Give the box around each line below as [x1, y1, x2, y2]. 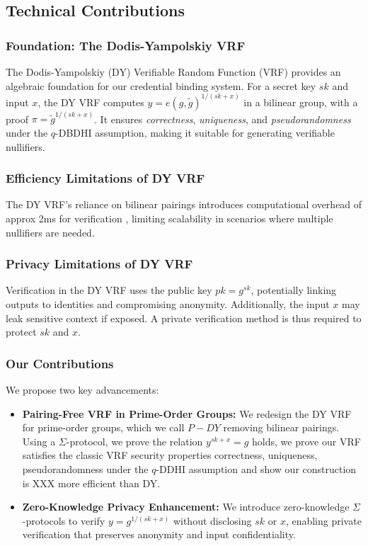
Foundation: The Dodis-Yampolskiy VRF [6, 36, 246, 54]
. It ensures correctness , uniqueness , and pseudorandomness [94, 111, 351, 126]
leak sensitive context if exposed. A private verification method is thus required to [6, 310, 362, 325]
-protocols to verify [22, 513, 105, 528]
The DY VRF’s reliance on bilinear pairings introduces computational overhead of [6, 197, 362, 212]
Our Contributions [6, 354, 114, 372]
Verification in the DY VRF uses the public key [6, 283, 212, 297]
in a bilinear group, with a [243, 94, 358, 109]
